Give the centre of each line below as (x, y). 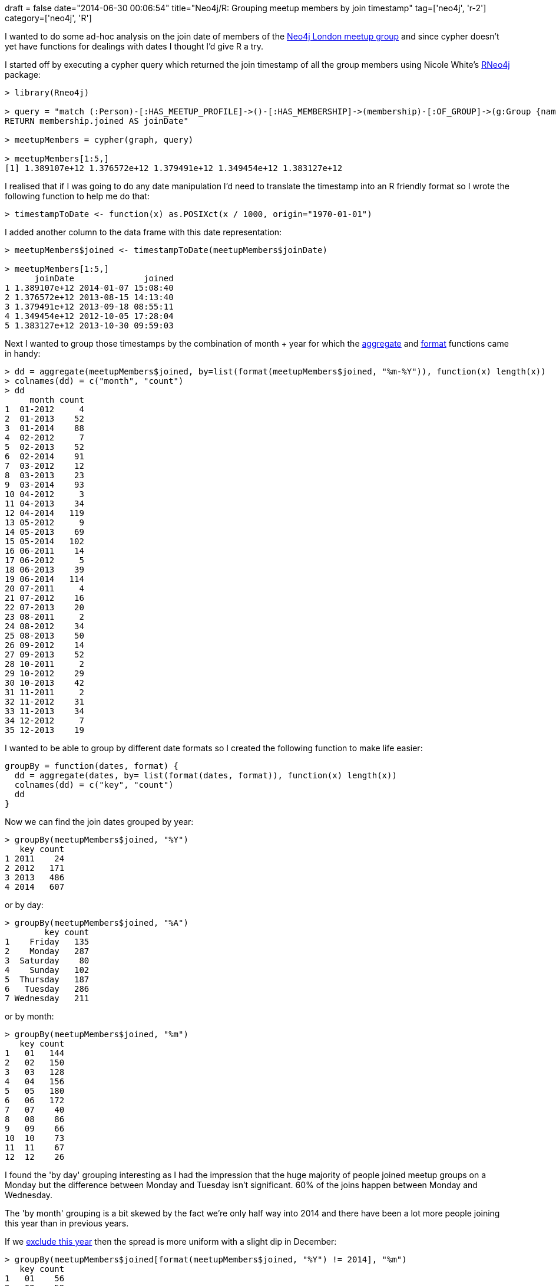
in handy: (23, 353)
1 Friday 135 (47, 942)
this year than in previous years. (67, 1223)
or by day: (24, 905)
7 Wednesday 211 (47, 998)
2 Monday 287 (47, 951)
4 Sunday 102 (47, 970)
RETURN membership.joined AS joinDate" (97, 121)
